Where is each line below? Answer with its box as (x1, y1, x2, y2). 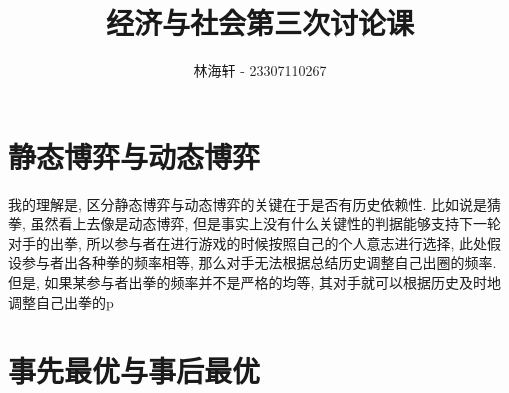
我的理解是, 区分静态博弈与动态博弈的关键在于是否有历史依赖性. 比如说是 (8, 193, 488, 214)
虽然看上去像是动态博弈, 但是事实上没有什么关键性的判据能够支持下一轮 (30, 213, 502, 234)
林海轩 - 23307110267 (193, 60, 327, 81)
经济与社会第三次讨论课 (105, 2, 414, 43)
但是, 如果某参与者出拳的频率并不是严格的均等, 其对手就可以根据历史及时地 (8, 272, 502, 293)
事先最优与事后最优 (8, 350, 261, 391)
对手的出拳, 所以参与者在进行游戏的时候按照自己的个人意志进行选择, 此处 (8, 232, 488, 253)
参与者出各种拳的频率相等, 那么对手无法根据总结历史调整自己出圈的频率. (21, 252, 497, 273)
